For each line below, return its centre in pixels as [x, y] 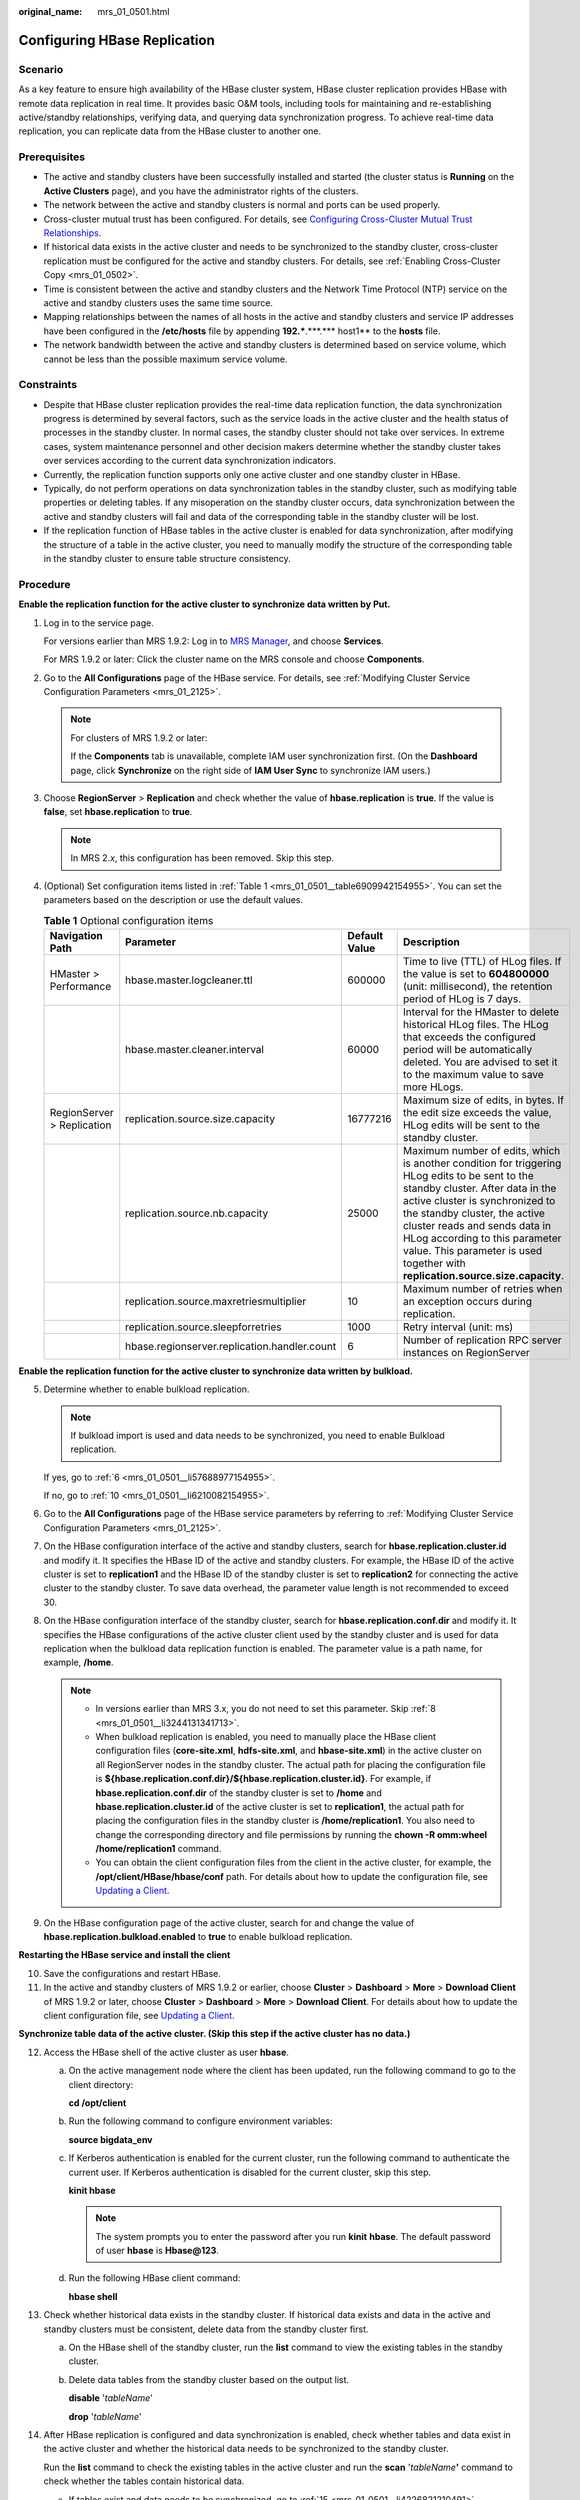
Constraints [48, 385]
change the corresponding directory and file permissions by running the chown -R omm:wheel [291, 1834]
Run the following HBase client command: [154, 2278]
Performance [80, 986]
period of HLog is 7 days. [462, 998]
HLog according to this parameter [482, 1238]
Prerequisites [51, 157]
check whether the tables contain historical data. [144, 2481]
